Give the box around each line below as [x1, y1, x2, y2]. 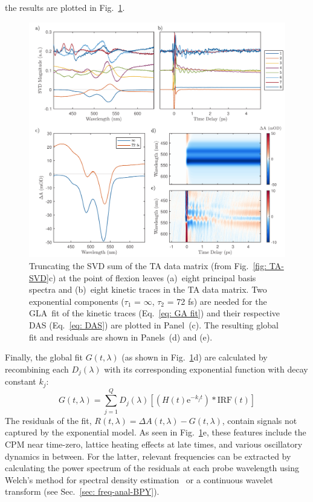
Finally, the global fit [5, 351, 83, 363]
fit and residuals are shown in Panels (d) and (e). [29, 330, 213, 343]
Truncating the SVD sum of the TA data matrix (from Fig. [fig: [29, 259, 267, 272]
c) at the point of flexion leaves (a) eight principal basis [48, 271, 256, 284]
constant [5, 375, 36, 388]
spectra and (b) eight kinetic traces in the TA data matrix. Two [29, 283, 267, 296]
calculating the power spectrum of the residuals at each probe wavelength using [5, 461, 299, 474]
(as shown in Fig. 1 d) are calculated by [121, 351, 268, 363]
